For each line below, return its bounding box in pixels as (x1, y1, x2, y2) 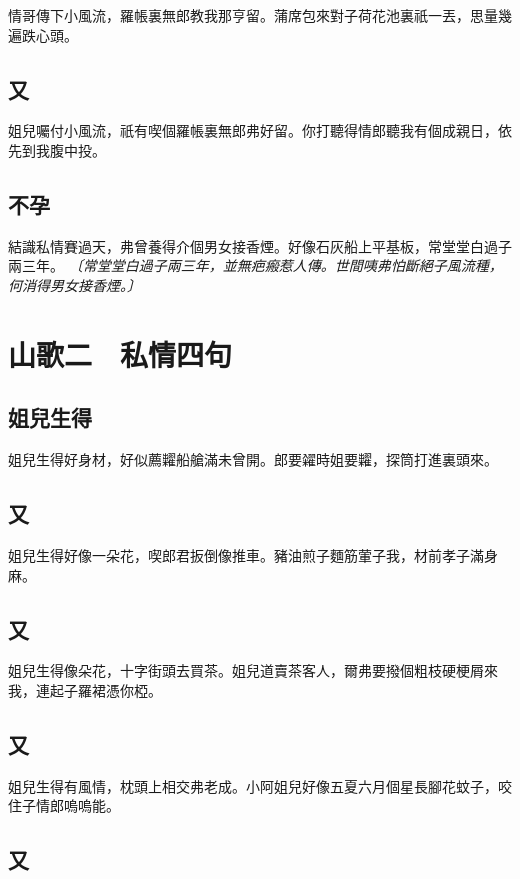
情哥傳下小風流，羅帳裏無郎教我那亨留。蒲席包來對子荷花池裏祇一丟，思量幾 (8, 5, 512, 25)
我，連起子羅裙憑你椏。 (8, 679, 162, 700)
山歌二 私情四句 (8, 333, 233, 374)
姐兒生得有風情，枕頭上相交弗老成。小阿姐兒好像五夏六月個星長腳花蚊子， (8, 775, 498, 796)
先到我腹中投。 (8, 139, 106, 160)
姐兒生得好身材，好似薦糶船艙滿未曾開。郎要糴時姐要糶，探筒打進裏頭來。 (8, 449, 498, 470)
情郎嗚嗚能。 (35, 795, 120, 816)
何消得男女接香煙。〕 (8, 274, 141, 295)
